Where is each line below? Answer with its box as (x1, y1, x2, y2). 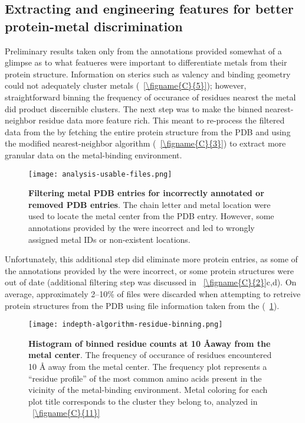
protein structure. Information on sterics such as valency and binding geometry (5, 67, 291, 80)
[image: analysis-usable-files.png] (28, 170, 172, 178)
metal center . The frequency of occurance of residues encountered (28, 349, 272, 361)
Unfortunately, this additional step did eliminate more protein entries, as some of (5, 253, 298, 265)
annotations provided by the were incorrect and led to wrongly (28, 221, 255, 233)
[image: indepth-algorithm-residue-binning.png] (28, 320, 223, 329)
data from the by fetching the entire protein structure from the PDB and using (5, 125, 291, 138)
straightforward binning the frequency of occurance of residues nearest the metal (5, 90, 296, 103)
